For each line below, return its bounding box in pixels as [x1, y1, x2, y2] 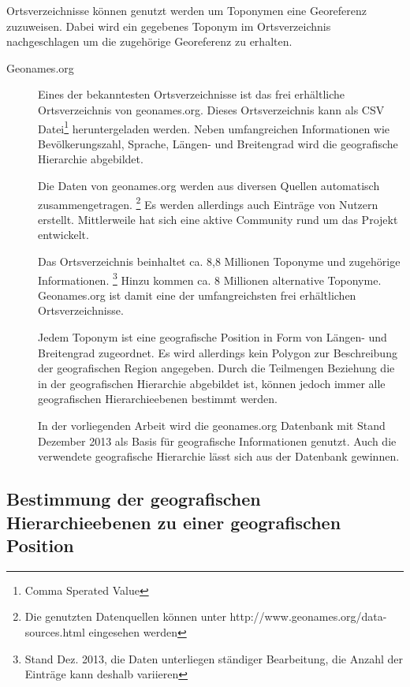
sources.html [24, 623, 85, 640]
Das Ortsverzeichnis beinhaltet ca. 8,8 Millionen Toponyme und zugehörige [38, 253, 401, 270]
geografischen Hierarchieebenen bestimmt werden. [38, 390, 278, 407]
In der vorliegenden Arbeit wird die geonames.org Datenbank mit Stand [38, 417, 386, 434]
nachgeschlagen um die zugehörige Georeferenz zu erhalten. [6, 33, 293, 50]
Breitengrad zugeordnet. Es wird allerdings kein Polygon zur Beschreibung [38, 344, 397, 360]
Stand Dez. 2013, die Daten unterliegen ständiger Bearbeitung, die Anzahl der [24, 650, 403, 666]
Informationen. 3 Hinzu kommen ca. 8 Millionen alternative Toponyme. [38, 269, 382, 288]
